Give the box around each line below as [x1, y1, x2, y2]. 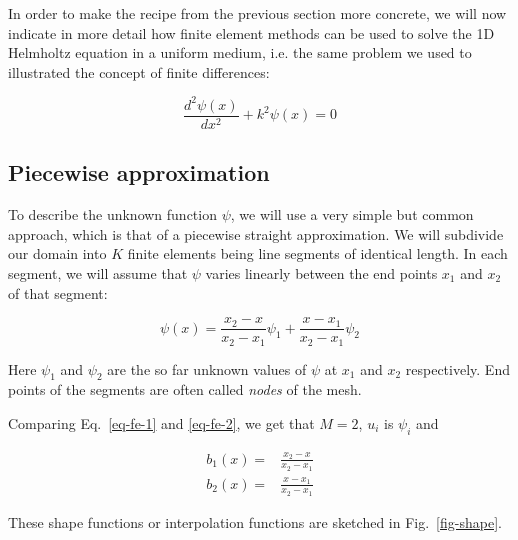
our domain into [8, 243, 107, 264]
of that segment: [8, 282, 108, 303]
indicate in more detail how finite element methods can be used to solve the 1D [8, 22, 495, 43]
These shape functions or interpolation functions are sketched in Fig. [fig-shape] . [8, 511, 502, 532]
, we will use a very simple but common [230, 204, 474, 225]
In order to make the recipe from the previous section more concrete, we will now [8, 3, 507, 23]
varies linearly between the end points [205, 262, 438, 283]
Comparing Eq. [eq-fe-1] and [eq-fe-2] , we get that [8, 413, 315, 434]
